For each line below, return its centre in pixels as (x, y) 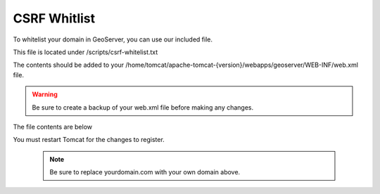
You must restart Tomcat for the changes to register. (89, 140)
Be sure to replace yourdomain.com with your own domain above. (145, 172)
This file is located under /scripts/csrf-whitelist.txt (85, 52)
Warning (45, 94)
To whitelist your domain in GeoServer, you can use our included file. (113, 39)
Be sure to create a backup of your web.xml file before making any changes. (143, 107)
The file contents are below (53, 127)
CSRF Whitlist (54, 18)
